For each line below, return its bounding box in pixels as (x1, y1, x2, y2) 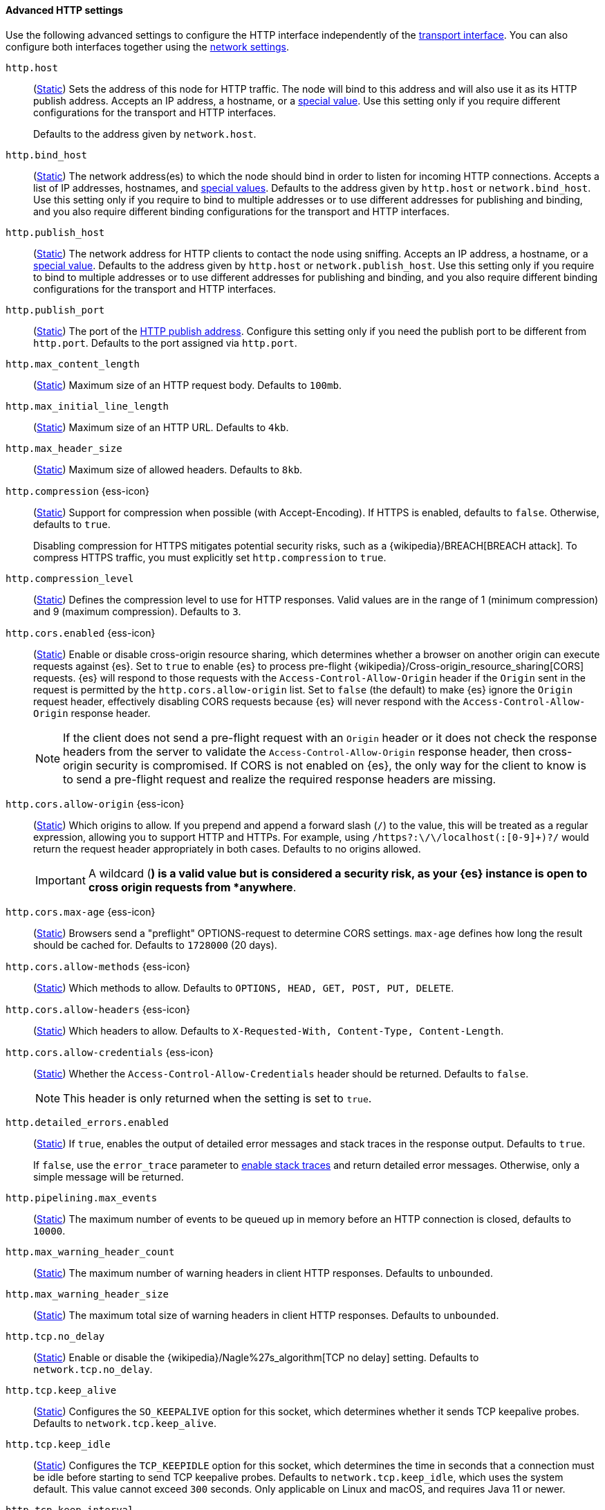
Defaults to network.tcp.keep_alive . (33, 1417, 216, 1429)
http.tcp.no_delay (6, 1330, 105, 1342)
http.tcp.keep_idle (6, 1438, 111, 1450)
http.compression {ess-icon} (6, 484, 150, 497)
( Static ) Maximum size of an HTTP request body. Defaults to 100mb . (33, 379, 342, 391)
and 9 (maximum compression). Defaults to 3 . (33, 605, 241, 617)
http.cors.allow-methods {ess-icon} (6, 960, 191, 972)
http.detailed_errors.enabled (6, 1116, 169, 1128)
